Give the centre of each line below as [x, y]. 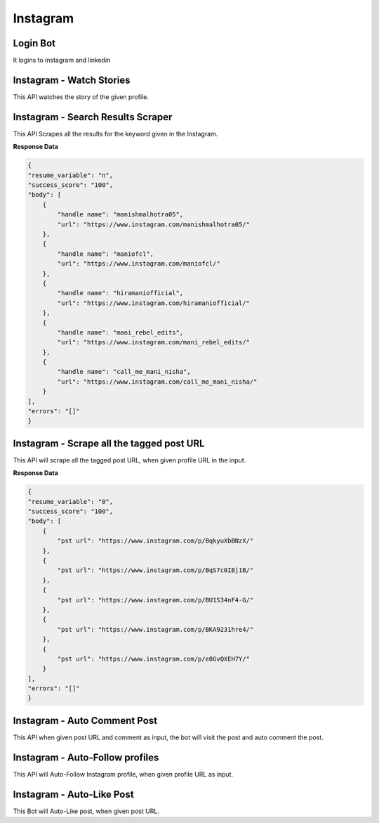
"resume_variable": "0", [71, 501]
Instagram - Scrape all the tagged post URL [109, 443]
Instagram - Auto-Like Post [73, 794]
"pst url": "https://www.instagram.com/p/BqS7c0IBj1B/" [155, 570]
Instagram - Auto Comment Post [85, 720]
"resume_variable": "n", [71, 175]
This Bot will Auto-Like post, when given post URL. [86, 811]
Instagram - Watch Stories [72, 80]
